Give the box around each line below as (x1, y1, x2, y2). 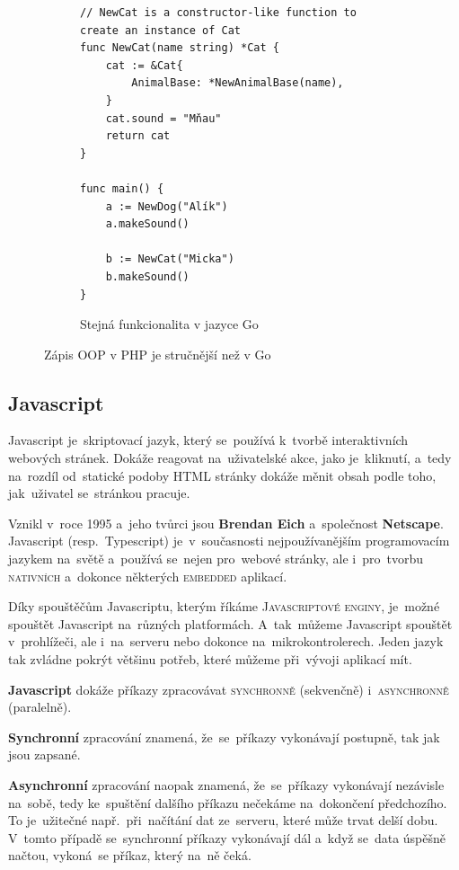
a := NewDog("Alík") (105, 200, 228, 213)
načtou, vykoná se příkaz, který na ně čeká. (8, 846, 252, 865)
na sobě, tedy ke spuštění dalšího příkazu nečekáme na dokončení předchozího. (8, 793, 447, 812)
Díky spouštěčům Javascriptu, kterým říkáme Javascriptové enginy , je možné (8, 597, 440, 616)
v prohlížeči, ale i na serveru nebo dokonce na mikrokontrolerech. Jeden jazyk (8, 632, 444, 651)
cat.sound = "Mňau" (105, 111, 222, 125)
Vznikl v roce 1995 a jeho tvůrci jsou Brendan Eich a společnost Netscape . (8, 513, 444, 532)
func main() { (80, 182, 164, 195)
